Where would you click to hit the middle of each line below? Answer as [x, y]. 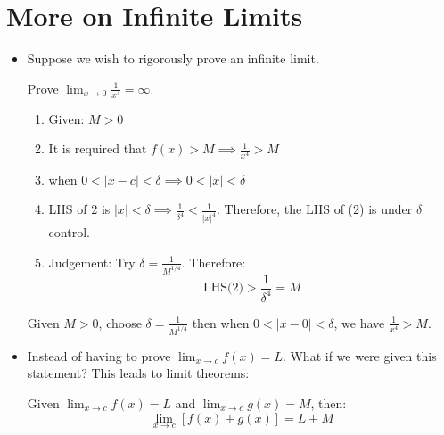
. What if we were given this [359, 355]
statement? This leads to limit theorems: [138, 373]
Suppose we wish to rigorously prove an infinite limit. [173, 58]
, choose [120, 322]
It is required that [98, 148]
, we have [359, 322]
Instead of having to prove [99, 355]
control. [69, 232]
